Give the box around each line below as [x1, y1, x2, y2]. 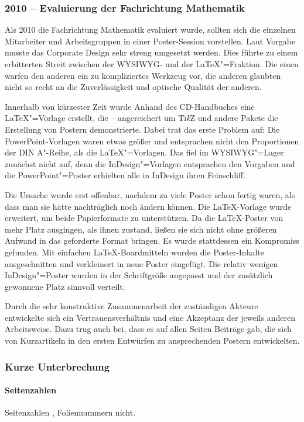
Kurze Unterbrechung [5, 359, 110, 373]
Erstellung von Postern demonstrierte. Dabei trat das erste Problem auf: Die [5, 123, 280, 135]
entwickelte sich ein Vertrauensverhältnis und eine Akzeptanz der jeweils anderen [5, 311, 295, 323]
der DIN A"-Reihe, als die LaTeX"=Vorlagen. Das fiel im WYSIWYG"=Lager [5, 146, 284, 158]
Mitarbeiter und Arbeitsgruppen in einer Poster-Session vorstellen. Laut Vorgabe [5, 34, 296, 47]
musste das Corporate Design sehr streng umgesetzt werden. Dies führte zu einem [5, 46, 298, 58]
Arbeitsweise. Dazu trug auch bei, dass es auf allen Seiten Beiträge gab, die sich [5, 323, 292, 335]
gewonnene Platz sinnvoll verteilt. [5, 280, 125, 292]
